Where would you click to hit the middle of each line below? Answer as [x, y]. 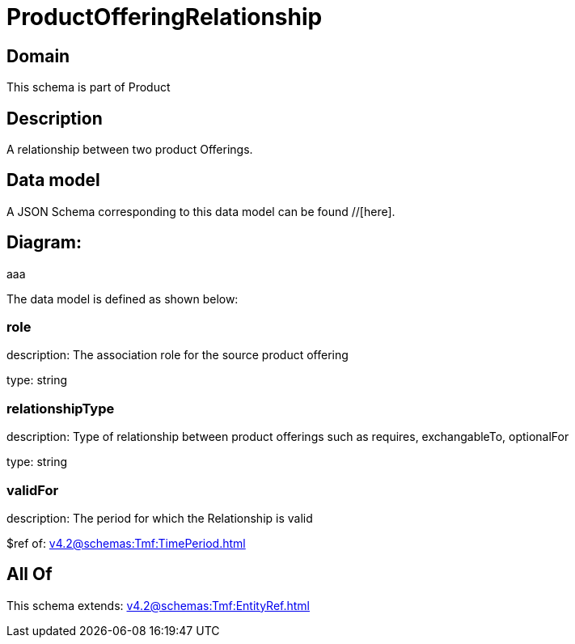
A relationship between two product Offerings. [130, 150]
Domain [38, 56]
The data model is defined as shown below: [123, 299]
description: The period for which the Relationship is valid [160, 518]
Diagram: [44, 243]
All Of [30, 574]
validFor [33, 490]
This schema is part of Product [89, 87]
